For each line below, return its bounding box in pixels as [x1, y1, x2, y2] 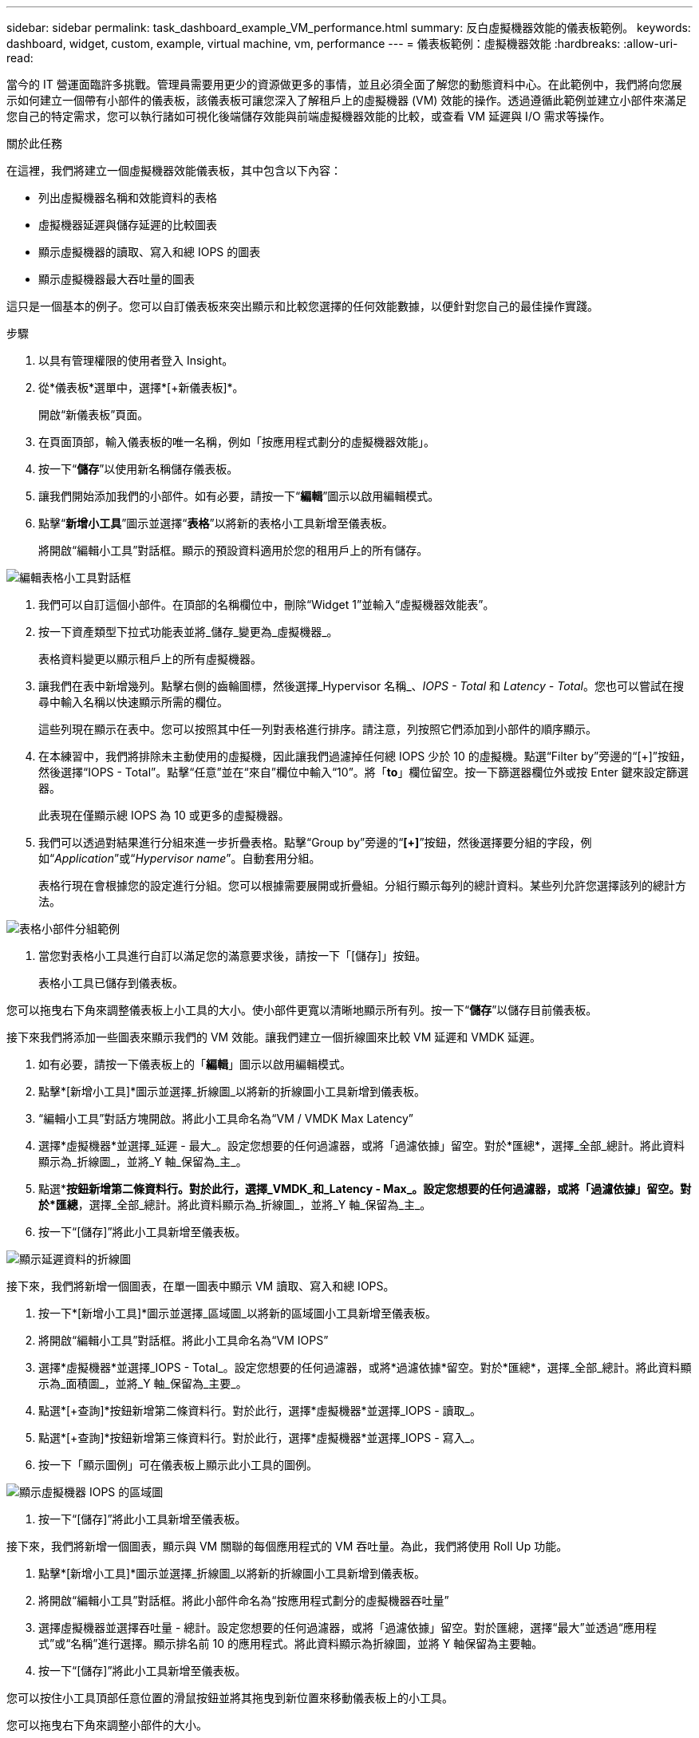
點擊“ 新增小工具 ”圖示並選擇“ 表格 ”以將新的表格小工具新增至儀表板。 [38, 516, 393, 530]
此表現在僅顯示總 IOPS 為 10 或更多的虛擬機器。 [38, 808, 290, 822]
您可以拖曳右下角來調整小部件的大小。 [6, 1718, 207, 1732]
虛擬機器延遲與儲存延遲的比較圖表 [38, 218, 217, 231]
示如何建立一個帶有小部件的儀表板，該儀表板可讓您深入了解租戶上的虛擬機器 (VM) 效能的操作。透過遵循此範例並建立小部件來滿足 [6, 93, 687, 107]
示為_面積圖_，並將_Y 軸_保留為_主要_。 [38, 1377, 247, 1390]
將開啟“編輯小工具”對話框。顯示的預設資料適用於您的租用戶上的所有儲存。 [38, 543, 428, 557]
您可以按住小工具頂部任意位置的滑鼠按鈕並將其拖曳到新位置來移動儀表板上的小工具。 [6, 1691, 453, 1704]
